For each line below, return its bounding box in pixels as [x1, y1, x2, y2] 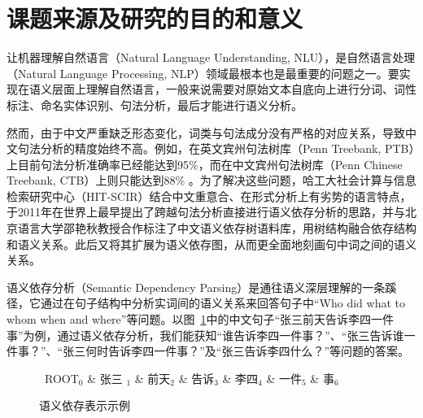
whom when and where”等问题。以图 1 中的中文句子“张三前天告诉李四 [7, 311, 372, 328]
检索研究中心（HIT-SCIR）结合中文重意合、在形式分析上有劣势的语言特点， [7, 187, 412, 204]
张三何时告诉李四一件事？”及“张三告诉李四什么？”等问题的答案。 [63, 342, 410, 359]
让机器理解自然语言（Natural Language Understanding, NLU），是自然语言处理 [7, 49, 416, 66]
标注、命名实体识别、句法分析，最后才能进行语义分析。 [7, 96, 303, 113]
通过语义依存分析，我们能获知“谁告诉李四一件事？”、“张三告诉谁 [57, 326, 404, 343]
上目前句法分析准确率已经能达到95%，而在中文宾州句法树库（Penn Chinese [7, 155, 403, 172]
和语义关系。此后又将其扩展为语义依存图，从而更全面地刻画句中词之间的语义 [7, 235, 416, 252]
